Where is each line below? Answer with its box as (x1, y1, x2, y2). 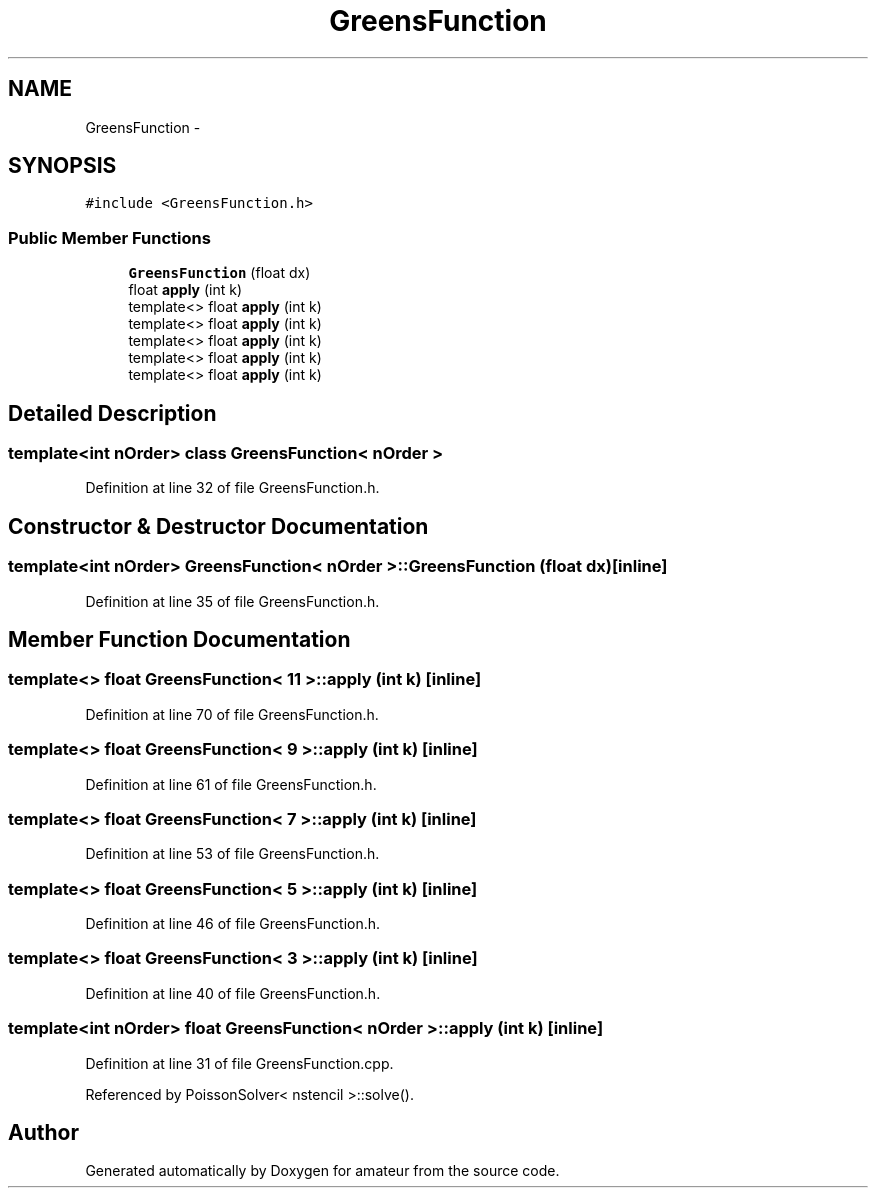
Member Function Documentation (8, 627, 351, 653)
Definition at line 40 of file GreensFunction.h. (85, 984, 381, 1002)
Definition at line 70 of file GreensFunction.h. (85, 705, 379, 723)
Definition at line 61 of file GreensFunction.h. (85, 775, 377, 793)
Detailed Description (8, 400, 217, 426)
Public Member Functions (8, 227, 211, 248)
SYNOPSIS (8, 153, 117, 179)
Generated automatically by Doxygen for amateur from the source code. (85, 1162, 560, 1180)
